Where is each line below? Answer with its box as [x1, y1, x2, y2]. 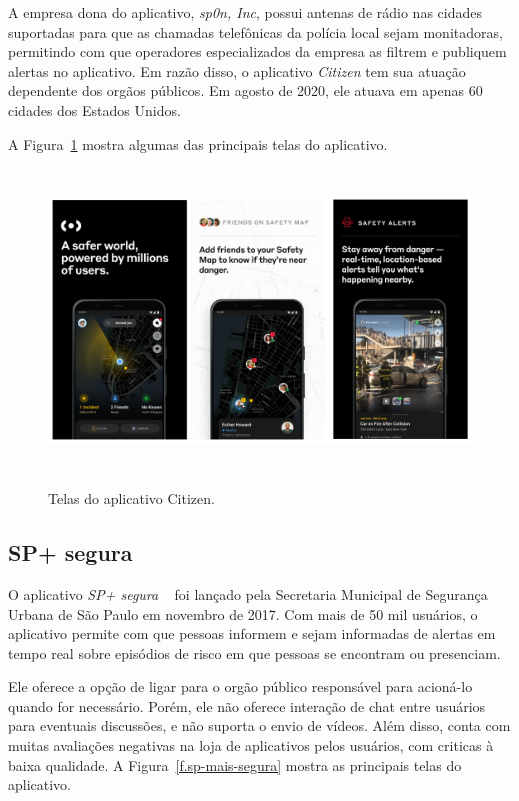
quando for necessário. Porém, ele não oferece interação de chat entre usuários [8, 695, 486, 716]
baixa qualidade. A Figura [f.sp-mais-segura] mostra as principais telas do [8, 754, 462, 775]
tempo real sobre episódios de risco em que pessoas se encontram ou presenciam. [8, 642, 501, 663]
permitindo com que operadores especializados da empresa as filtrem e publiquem [8, 41, 507, 62]
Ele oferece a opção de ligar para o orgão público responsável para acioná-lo [8, 676, 473, 697]
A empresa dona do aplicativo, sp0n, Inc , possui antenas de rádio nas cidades [8, 2, 482, 22]
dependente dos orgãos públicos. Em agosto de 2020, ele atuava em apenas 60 [8, 80, 483, 101]
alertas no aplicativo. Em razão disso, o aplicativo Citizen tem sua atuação [8, 60, 466, 81]
